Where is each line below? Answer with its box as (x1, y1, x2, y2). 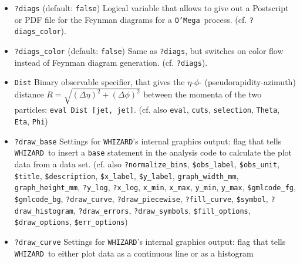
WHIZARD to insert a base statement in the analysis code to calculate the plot (14, 146, 292, 159)
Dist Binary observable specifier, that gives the (14, 76, 185, 88)
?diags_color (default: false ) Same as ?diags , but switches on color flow (14, 44, 284, 56)
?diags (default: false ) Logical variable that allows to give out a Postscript (14, 2, 289, 14)
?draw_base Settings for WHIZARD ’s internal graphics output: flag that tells (14, 134, 282, 147)
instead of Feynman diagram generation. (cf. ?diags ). (14, 56, 208, 68)
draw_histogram (14, 207, 74, 215)
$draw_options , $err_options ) (14, 215, 128, 228)
